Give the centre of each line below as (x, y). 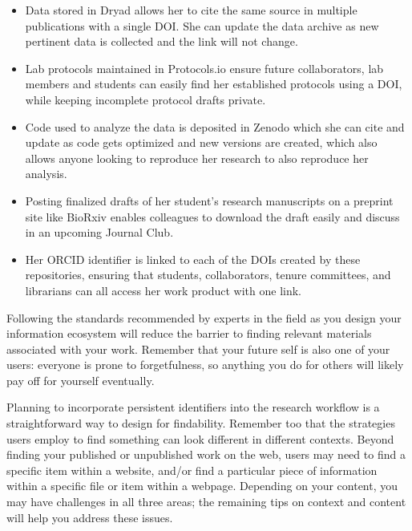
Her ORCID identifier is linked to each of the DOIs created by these (193, 259)
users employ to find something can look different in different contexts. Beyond (200, 438)
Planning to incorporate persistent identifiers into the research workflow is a (193, 407)
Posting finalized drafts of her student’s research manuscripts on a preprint (209, 200)
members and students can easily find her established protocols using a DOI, (214, 84)
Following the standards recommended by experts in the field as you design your (204, 317)
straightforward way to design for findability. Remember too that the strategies (201, 423)
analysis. (46, 174)
